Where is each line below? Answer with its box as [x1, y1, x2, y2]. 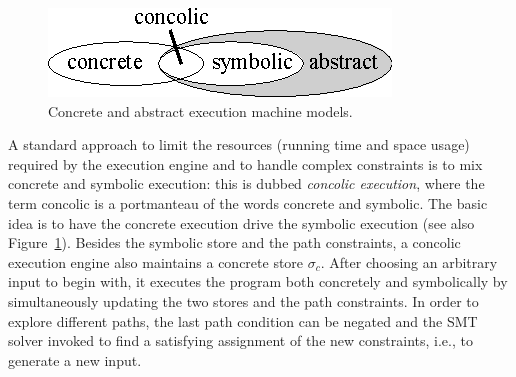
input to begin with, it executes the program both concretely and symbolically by [8, 271, 508, 292]
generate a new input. [8, 349, 142, 370]
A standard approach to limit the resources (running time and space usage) [8, 134, 470, 155]
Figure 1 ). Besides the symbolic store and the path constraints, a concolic [8, 232, 461, 253]
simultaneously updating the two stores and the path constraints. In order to [8, 290, 479, 311]
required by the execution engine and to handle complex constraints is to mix [8, 153, 483, 174]
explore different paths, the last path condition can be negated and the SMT [8, 310, 478, 331]
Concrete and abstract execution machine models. [48, 100, 353, 121]
